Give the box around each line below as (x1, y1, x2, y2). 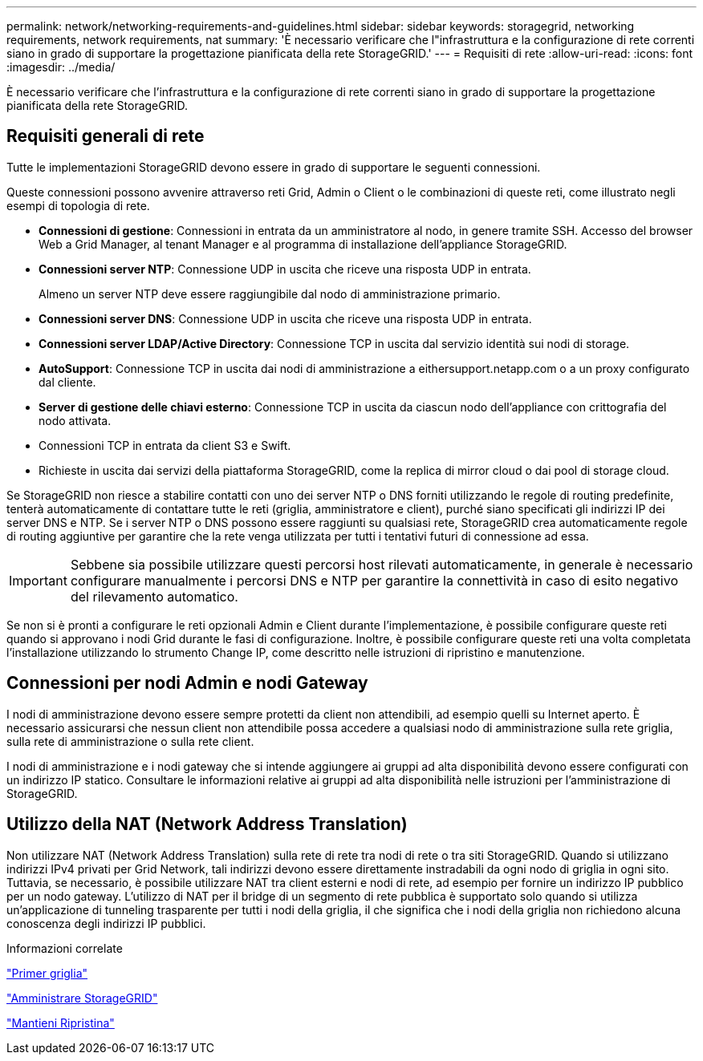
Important (9, 572, 67, 589)
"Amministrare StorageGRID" (6, 990, 158, 1005)
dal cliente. (39, 375, 96, 389)
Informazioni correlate (6, 941, 123, 955)
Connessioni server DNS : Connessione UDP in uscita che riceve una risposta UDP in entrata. (39, 311, 532, 326)
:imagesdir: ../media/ (6, 60, 116, 74)
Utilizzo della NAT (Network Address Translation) (6, 814, 408, 835)
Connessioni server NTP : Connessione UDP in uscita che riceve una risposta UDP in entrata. (39, 261, 531, 276)
